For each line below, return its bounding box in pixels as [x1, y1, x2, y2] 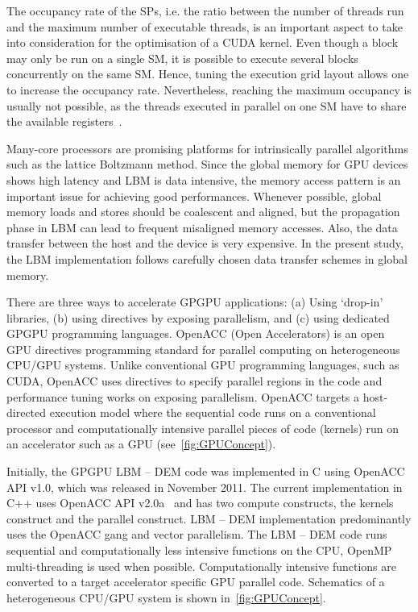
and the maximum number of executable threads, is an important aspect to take [6, 18, 403, 35]
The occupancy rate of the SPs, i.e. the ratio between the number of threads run [6, 2, 404, 19]
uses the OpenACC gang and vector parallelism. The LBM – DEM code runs [6, 526, 387, 543]
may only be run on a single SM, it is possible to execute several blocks [6, 49, 358, 66]
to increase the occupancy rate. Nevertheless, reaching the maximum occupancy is [6, 81, 412, 98]
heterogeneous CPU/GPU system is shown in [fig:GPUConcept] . [6, 589, 326, 606]
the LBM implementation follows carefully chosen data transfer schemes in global [6, 250, 408, 267]
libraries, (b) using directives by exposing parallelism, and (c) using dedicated [6, 309, 390, 326]
